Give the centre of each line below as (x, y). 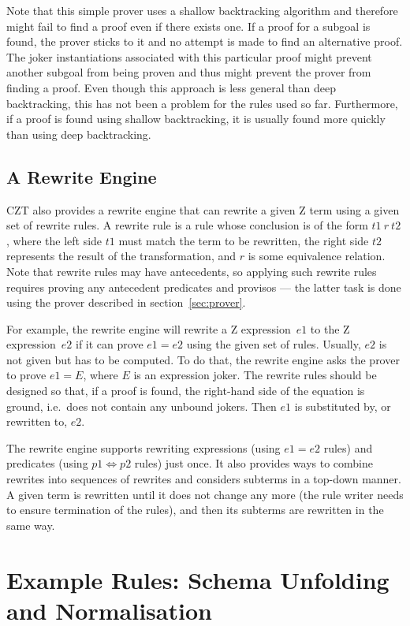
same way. (31, 525)
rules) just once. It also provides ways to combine (254, 463)
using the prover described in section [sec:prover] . (126, 302)
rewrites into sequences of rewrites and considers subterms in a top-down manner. (204, 479)
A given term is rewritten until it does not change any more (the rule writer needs (205, 494)
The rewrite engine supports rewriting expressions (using (143, 447)
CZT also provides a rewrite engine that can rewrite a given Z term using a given (203, 209)
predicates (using (47, 463)
